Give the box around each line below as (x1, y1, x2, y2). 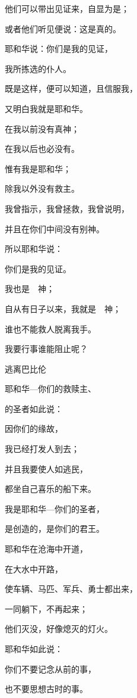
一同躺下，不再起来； (5, 602, 88, 615)
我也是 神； (5, 282, 55, 295)
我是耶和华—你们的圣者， (5, 502, 104, 515)
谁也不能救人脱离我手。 (5, 322, 96, 335)
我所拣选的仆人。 (5, 62, 71, 74)
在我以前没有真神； (5, 122, 79, 135)
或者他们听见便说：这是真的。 (5, 22, 121, 35)
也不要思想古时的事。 (5, 683, 88, 695)
